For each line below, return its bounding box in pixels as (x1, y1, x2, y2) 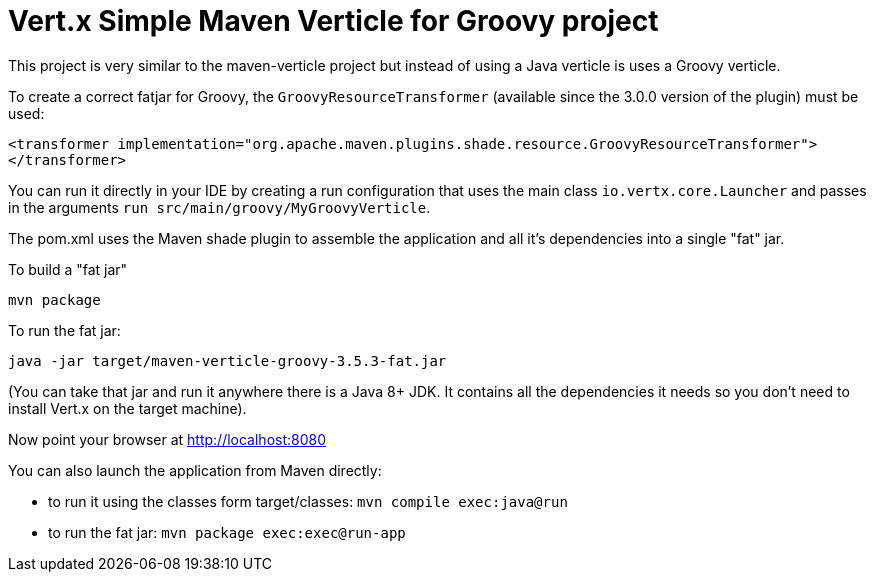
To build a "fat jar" (8, 260, 128, 278)
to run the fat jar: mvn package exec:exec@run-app (48, 523, 406, 541)
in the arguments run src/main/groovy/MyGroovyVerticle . (8, 198, 431, 216)
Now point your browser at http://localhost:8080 (8, 430, 327, 448)
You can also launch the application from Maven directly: (8, 461, 382, 479)
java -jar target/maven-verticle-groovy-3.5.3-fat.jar (8, 352, 447, 369)
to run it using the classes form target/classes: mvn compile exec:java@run (48, 492, 568, 510)
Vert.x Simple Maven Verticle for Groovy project (8, 4, 659, 38)
